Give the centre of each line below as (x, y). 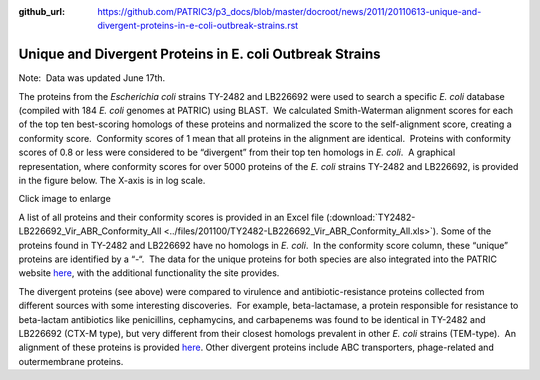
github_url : (41, 11)
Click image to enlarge (65, 199)
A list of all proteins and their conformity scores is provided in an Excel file (171, 217)
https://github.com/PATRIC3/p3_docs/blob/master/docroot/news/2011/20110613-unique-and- (289, 11)
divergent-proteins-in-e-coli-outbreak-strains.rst (198, 26)
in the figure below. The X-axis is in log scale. (112, 181)
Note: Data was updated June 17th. (92, 78)
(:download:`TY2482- (371, 217)
